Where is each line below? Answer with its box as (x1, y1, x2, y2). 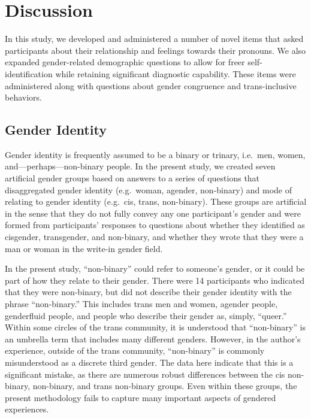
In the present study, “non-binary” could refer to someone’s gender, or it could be (5, 262, 305, 275)
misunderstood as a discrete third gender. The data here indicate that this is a (5, 356, 294, 368)
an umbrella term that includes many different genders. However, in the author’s (5, 332, 301, 345)
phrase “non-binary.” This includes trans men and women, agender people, (5, 297, 278, 310)
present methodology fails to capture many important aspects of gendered (5, 391, 276, 403)
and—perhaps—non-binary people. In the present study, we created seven (5, 160, 276, 172)
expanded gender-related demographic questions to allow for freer (5, 56, 245, 68)
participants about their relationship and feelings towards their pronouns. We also (5, 44, 306, 56)
